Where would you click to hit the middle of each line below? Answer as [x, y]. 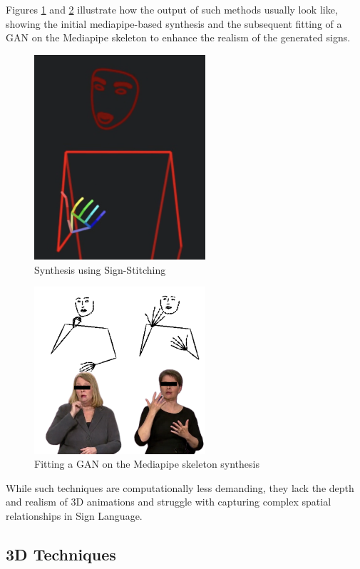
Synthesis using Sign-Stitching [100, 269]
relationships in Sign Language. [74, 515]
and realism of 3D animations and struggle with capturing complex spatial [169, 502]
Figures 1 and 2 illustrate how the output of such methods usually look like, [172, 9]
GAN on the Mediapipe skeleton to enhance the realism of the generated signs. [178, 37]
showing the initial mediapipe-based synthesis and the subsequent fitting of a [174, 23]
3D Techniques [61, 554]
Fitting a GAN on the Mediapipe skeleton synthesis [147, 464]
